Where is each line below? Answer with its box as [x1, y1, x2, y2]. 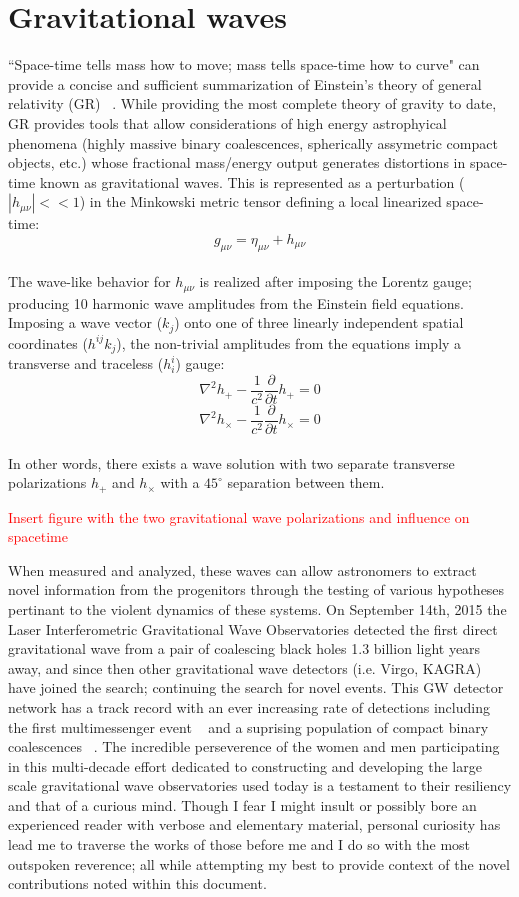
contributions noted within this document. [8, 873, 267, 894]
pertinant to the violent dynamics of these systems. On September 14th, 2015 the [8, 598, 507, 619]
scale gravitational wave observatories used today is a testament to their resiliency [8, 775, 512, 796]
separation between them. [227, 472, 385, 493]
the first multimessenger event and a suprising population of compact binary [8, 716, 489, 737]
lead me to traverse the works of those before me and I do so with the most [8, 834, 471, 855]
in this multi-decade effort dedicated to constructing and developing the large [8, 755, 482, 776]
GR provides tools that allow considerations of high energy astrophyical [8, 112, 447, 133]
